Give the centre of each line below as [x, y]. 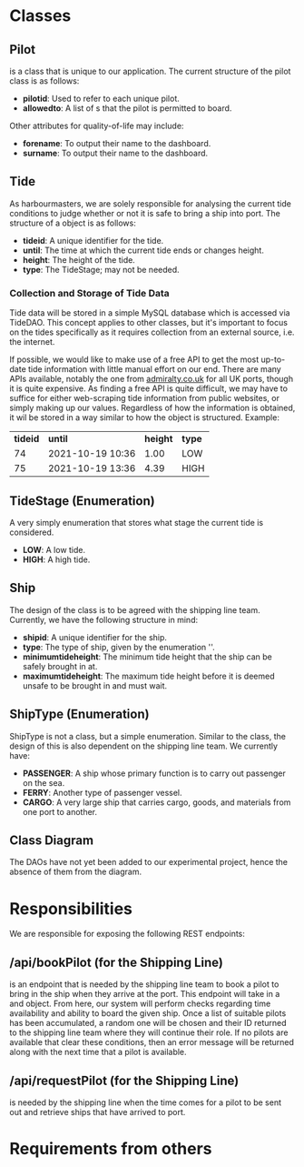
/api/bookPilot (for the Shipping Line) [117, 962]
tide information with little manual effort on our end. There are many [154, 369]
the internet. [32, 342]
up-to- [273, 359]
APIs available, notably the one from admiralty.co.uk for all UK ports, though [151, 379]
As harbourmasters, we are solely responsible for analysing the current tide [151, 203]
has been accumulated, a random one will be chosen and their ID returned [148, 1023]
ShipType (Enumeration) [79, 714]
